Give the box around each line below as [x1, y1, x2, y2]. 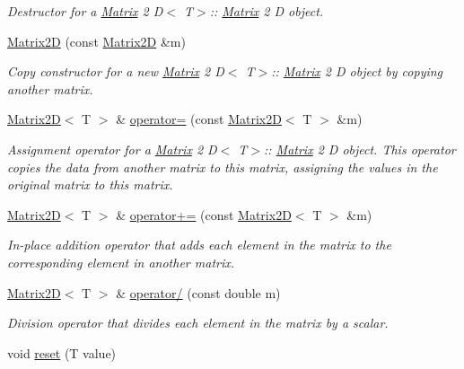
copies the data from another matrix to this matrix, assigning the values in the [7, 157, 438, 176]
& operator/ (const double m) [116, 283, 281, 302]
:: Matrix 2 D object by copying [271, 62, 443, 81]
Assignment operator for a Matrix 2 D [7, 139, 217, 158]
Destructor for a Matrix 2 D [7, 2, 163, 20]
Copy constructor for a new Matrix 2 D [7, 62, 224, 81]
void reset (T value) [7, 343, 117, 362]
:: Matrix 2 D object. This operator [263, 139, 456, 158]
